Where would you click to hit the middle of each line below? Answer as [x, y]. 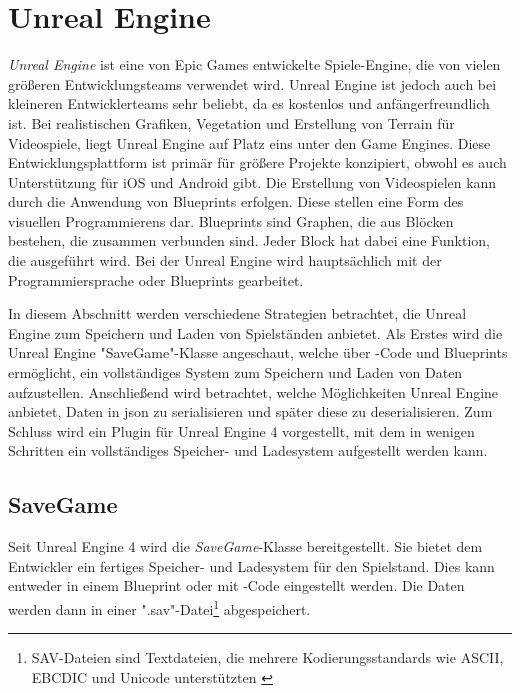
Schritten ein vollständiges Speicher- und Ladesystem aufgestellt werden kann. [248, 450]
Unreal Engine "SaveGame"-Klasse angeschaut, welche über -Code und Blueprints [258, 352]
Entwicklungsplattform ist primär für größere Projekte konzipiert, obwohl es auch [257, 162]
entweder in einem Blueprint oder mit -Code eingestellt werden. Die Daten [236, 585]
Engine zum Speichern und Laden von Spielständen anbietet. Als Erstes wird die [255, 332]
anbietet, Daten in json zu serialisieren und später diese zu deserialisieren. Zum [250, 411]
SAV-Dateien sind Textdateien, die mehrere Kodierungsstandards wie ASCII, [267, 657]
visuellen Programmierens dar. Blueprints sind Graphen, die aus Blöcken [231, 220]
